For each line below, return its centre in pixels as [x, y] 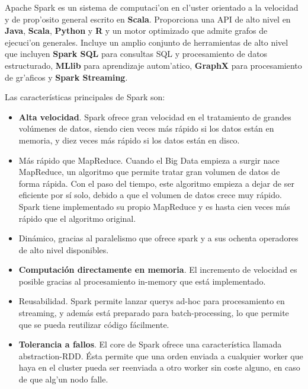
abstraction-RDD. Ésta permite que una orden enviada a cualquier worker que [161, 355]
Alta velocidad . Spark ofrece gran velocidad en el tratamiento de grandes [155, 117]
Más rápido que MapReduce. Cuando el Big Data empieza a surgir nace [149, 160]
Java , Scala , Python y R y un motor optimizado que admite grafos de [136, 31]
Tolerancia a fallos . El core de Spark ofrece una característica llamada [150, 344]
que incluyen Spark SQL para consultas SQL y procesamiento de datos [136, 54]
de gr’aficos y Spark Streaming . [66, 77]
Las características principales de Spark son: [85, 97]
